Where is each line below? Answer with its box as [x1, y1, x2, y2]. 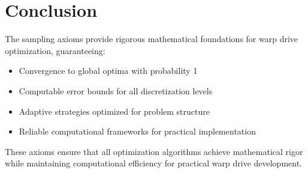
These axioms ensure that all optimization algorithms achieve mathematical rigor [5, 145, 303, 157]
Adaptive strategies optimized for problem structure [19, 105, 210, 117]
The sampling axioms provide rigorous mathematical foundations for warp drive [5, 32, 298, 45]
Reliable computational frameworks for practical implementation [19, 125, 256, 138]
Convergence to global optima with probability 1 [19, 64, 198, 77]
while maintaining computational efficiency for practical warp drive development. [5, 157, 303, 169]
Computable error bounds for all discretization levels [19, 84, 213, 97]
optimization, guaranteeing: [5, 44, 105, 56]
